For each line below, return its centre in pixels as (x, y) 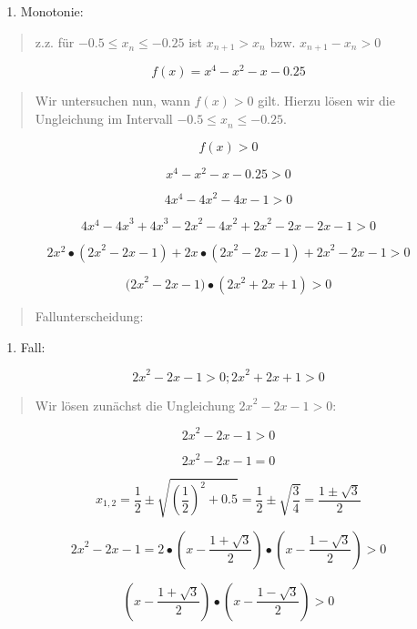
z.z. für (55, 41)
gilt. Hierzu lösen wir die (326, 101)
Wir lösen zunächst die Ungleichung (135, 405)
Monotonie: (52, 11)
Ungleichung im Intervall (104, 118)
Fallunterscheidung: (89, 316)
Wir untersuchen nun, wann (112, 101)
